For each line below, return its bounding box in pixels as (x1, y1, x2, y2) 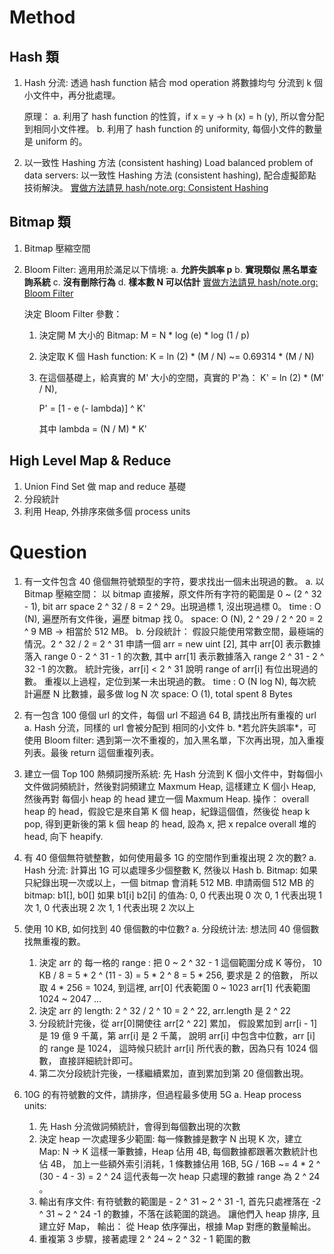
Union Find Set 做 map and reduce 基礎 (23, 480, 186, 492)
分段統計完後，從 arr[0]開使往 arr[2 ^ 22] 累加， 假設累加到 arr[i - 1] (38, 1017, 318, 1029)
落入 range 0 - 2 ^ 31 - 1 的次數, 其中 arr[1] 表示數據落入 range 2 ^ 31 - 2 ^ (23, 650, 325, 662)
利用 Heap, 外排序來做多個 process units (23, 505, 191, 517)
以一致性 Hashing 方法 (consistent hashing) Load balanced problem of (23, 157, 314, 168)
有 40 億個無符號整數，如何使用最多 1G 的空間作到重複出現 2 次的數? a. (23, 851, 317, 863)
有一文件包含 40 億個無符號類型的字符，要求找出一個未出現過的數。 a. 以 (23, 575, 325, 587)
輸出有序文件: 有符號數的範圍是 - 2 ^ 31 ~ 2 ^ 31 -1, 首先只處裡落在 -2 (38, 1195, 322, 1207)
